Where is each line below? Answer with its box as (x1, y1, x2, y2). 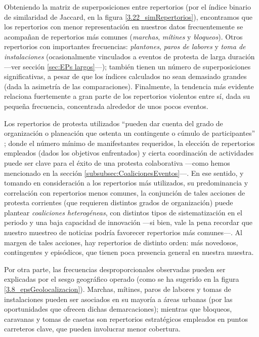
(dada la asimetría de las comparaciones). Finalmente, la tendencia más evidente (4, 81, 254, 91)
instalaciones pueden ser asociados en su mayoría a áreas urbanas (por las (4, 293, 233, 304)
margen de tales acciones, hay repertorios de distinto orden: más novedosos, (4, 237, 238, 247)
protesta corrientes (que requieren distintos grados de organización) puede (4, 197, 233, 208)
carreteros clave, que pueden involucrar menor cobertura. (4, 323, 181, 334)
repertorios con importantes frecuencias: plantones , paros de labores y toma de (4, 41, 246, 52)
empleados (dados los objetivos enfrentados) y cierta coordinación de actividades (4, 147, 254, 158)
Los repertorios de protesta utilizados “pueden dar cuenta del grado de (4, 118, 223, 128)
